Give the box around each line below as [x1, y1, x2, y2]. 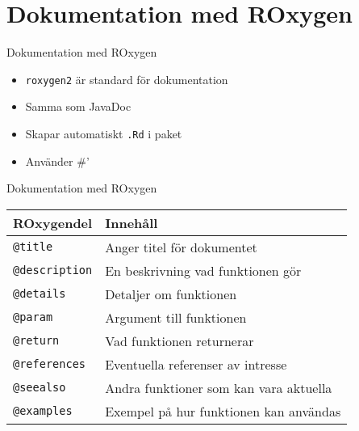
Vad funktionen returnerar [105, 331, 254, 350]
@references [13, 357, 86, 371]
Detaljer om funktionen [105, 284, 237, 303]
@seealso [13, 381, 66, 395]
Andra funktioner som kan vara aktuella [105, 378, 332, 397]
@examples [13, 404, 73, 418]
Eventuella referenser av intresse [105, 354, 287, 374]
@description [13, 264, 93, 277]
